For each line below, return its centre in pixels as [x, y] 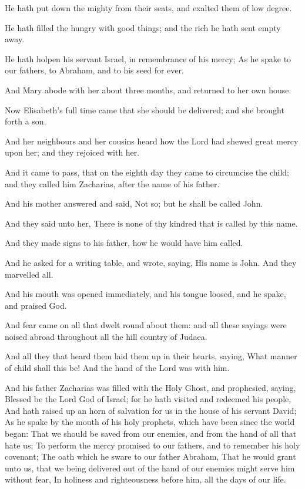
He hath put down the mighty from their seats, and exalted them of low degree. [148, 8]
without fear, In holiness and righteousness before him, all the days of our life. [145, 479]
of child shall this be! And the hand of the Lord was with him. [117, 368]
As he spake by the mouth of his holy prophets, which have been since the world [150, 422]
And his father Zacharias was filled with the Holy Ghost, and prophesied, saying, [150, 387]
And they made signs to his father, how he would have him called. [124, 243]
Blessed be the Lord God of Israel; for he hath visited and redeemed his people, [148, 399]
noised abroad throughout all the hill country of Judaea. [106, 336]
